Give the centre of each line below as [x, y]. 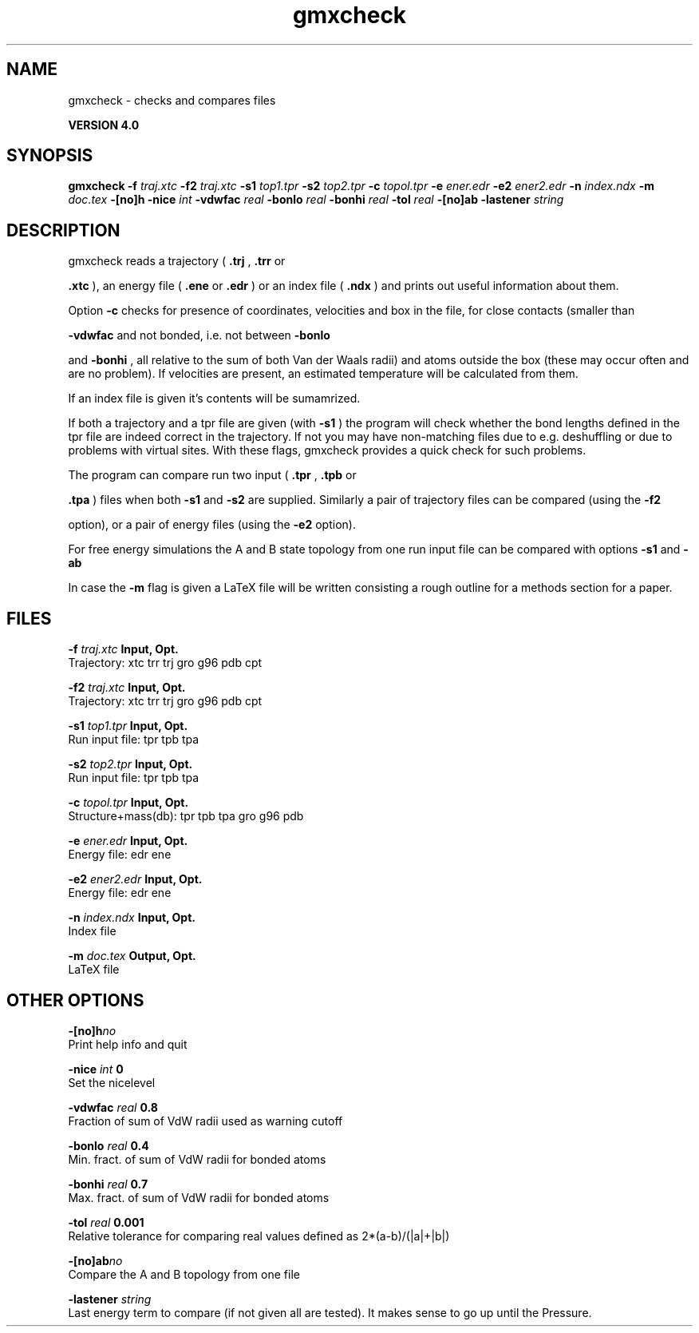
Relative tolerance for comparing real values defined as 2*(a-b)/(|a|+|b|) [259, 1236]
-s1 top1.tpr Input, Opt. [128, 726]
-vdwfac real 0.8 [113, 1107]
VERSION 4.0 [104, 125]
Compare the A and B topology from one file [184, 1274]
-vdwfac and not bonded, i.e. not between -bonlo [199, 335]
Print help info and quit [128, 1044]
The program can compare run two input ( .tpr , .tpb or [212, 475]
